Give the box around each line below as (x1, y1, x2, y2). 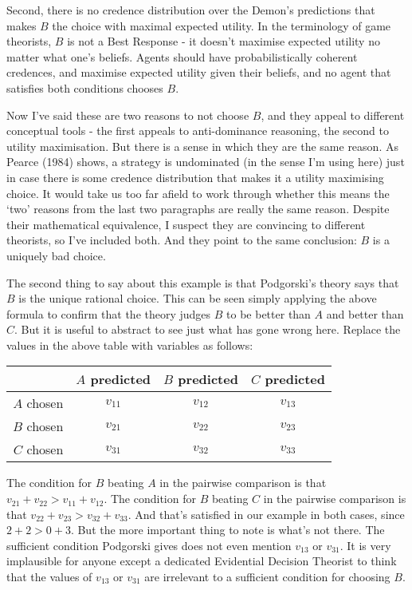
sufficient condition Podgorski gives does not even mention (6, 537, 292, 553)
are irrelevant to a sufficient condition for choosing (144, 568, 390, 585)
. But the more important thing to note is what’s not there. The (70, 521, 385, 538)
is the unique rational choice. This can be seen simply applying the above (18, 290, 377, 307)
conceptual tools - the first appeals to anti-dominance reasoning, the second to (6, 122, 389, 139)
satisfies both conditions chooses (6, 79, 163, 96)
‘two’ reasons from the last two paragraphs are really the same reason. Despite (6, 200, 390, 217)
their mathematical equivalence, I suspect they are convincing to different (6, 216, 366, 232)
